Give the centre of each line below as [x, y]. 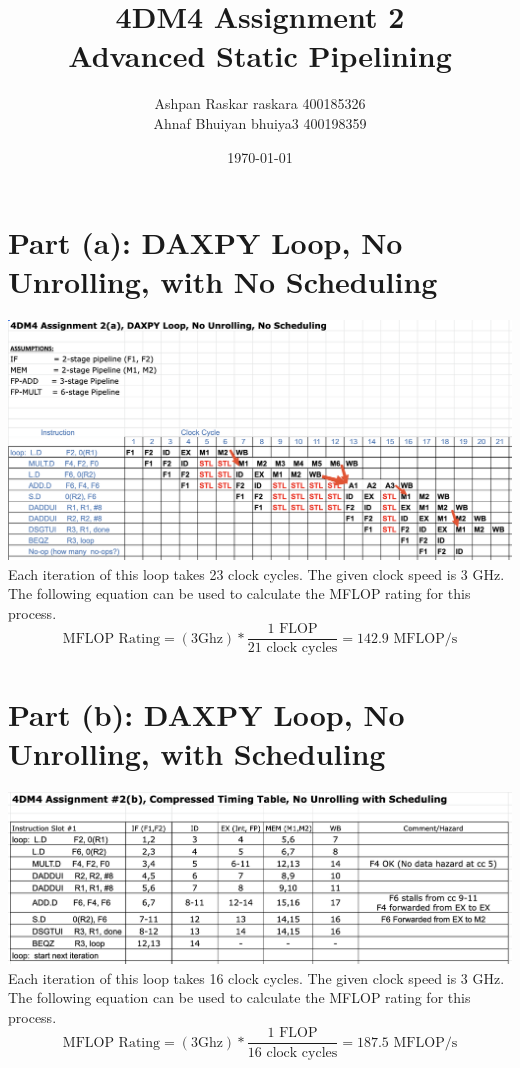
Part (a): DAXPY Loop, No [205, 242]
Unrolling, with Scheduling [197, 752]
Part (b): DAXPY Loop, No [206, 713]
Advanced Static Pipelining [260, 55]
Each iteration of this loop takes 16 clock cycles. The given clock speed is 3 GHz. [256, 977]
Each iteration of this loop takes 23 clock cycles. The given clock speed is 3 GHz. [256, 573]
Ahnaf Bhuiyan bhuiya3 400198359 [260, 122]
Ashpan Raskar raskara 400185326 [260, 103]
